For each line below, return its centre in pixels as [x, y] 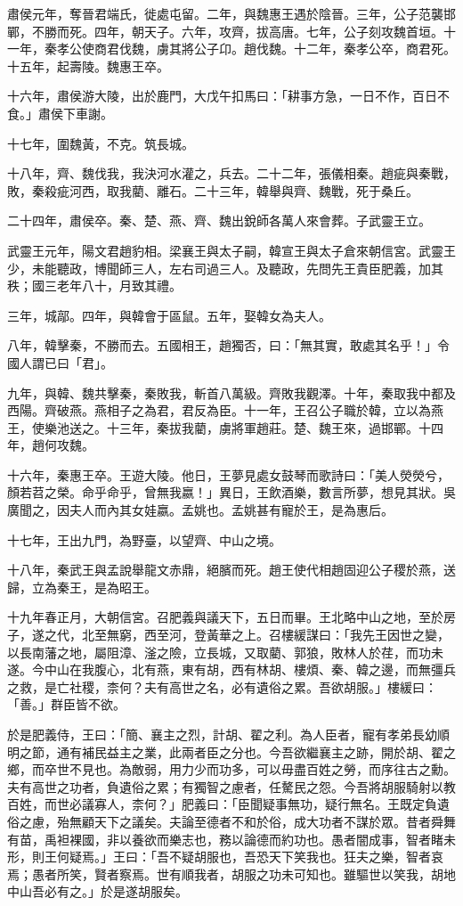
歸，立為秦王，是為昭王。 [82, 587]
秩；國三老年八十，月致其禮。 [94, 286]
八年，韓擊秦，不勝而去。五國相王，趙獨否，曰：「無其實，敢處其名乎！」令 [228, 345]
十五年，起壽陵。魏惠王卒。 [88, 65]
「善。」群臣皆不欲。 [66, 704]
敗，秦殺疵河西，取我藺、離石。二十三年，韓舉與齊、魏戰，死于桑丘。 [213, 190]
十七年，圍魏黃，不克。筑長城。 [101, 143]
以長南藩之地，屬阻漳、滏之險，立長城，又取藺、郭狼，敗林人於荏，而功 [219, 652]
